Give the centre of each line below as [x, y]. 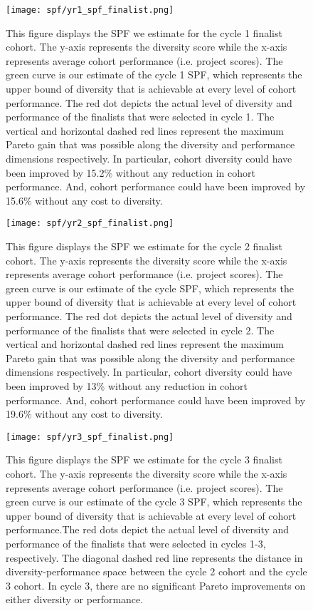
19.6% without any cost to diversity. [84, 414]
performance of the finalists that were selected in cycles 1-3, [136, 543]
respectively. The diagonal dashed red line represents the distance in [154, 557]
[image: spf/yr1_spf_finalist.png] [90, 10]
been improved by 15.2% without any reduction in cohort [131, 172]
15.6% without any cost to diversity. [84, 200]
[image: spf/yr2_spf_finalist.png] [90, 224]
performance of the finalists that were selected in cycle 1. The [140, 117]
